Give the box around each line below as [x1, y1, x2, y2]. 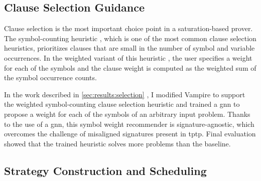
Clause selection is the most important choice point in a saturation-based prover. [4, 23, 253, 34]
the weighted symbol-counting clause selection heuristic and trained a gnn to [4, 99, 240, 109]
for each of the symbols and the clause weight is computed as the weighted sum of [4, 62, 256, 73]
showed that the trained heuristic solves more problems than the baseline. [4, 138, 231, 148]
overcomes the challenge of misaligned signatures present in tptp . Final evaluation [4, 128, 256, 139]
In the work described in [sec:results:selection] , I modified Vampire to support [4, 89, 245, 99]
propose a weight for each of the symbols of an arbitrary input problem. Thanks [4, 108, 250, 119]
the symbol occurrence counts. [4, 72, 97, 83]
